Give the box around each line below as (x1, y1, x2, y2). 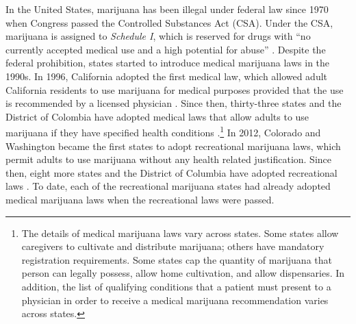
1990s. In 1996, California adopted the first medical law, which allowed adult (5, 68, 328, 83)
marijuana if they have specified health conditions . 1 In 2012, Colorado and (5, 123, 321, 139)
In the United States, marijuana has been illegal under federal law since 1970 (5, 2, 329, 16)
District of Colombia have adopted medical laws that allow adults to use (5, 109, 309, 123)
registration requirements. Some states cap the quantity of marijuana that (21, 252, 332, 266)
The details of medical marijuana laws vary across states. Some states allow (21, 225, 339, 240)
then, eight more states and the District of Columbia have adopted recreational (5, 165, 338, 179)
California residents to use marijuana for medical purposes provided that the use (5, 82, 344, 97)
